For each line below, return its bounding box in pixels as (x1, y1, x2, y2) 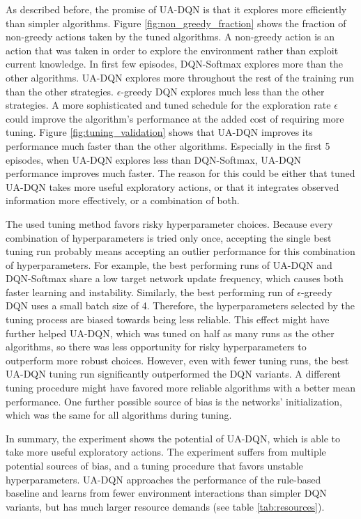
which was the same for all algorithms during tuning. (6, 408, 232, 422)
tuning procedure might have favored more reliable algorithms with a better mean (6, 380, 356, 395)
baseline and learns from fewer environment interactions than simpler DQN (6, 486, 327, 500)
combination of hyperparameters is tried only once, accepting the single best (6, 230, 332, 245)
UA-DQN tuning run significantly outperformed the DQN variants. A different (6, 366, 341, 381)
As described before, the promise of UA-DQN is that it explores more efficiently (6, 2, 347, 16)
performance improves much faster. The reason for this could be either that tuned (6, 166, 355, 180)
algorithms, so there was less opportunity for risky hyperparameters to (6, 339, 307, 354)
